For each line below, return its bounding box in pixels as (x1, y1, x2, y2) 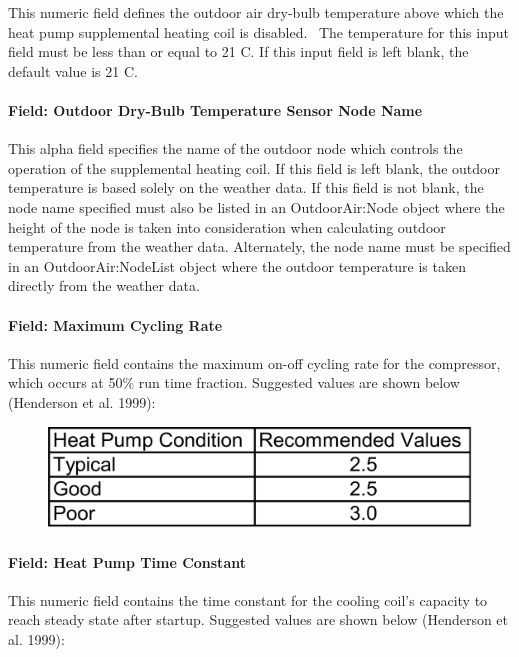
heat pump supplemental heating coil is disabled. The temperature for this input (8, 21, 509, 42)
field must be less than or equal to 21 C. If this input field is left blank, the (8, 41, 469, 62)
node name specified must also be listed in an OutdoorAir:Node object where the (8, 196, 505, 217)
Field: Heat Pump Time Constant (8, 551, 246, 572)
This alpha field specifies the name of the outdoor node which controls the (8, 138, 463, 159)
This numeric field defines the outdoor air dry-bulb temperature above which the (8, 2, 504, 22)
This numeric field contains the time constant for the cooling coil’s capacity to (8, 589, 488, 610)
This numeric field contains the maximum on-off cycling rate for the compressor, (8, 352, 501, 373)
